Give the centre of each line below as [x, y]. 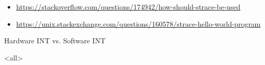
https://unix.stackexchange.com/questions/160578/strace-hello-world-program [138, 23]
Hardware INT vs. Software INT [55, 41]
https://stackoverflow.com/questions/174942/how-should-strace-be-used [128, 7]
